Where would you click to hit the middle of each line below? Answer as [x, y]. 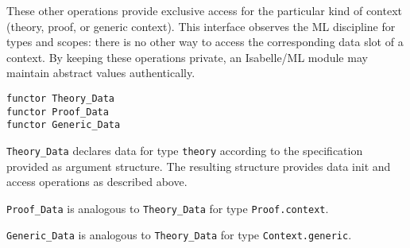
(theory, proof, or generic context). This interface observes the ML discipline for [201, 26]
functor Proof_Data [58, 112]
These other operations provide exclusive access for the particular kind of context [204, 10]
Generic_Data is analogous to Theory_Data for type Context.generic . [179, 235]
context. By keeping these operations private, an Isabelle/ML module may [187, 57]
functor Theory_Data [61, 98]
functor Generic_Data [64, 125]
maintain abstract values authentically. [101, 73]
